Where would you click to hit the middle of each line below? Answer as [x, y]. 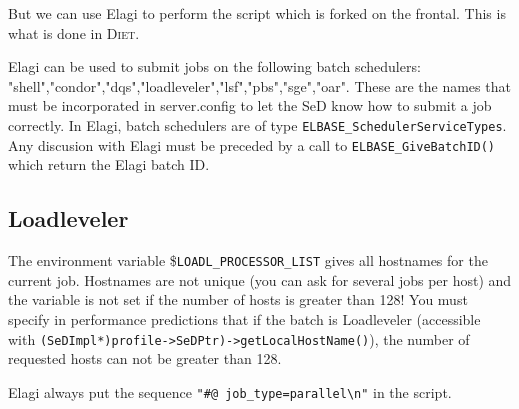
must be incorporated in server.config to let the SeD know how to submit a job [250, 105]
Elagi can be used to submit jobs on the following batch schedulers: [214, 66]
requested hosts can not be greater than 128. [145, 358]
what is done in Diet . [74, 32]
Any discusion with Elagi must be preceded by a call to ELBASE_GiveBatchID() [252, 144]
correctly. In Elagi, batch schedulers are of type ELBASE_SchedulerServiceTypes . [257, 124]
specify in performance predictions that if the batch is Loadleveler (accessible [244, 318]
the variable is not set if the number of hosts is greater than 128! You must [238, 299]
